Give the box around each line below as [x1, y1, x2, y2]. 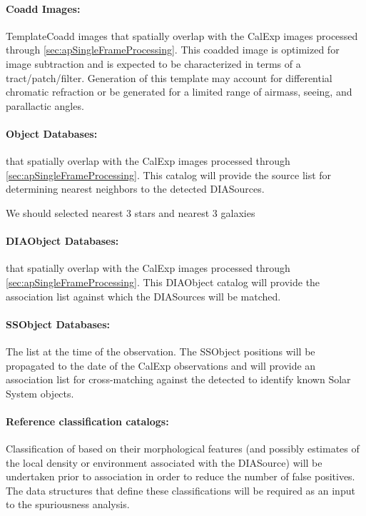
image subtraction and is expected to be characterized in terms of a [6, 56, 301, 71]
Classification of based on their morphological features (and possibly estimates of [6, 441, 360, 456]
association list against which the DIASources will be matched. [6, 288, 281, 303]
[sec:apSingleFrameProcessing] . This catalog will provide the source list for [6, 167, 332, 182]
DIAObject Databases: [6, 233, 119, 248]
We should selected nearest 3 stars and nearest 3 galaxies [6, 205, 255, 220]
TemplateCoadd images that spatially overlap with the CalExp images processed [6, 28, 358, 43]
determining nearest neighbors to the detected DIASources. [6, 181, 265, 196]
